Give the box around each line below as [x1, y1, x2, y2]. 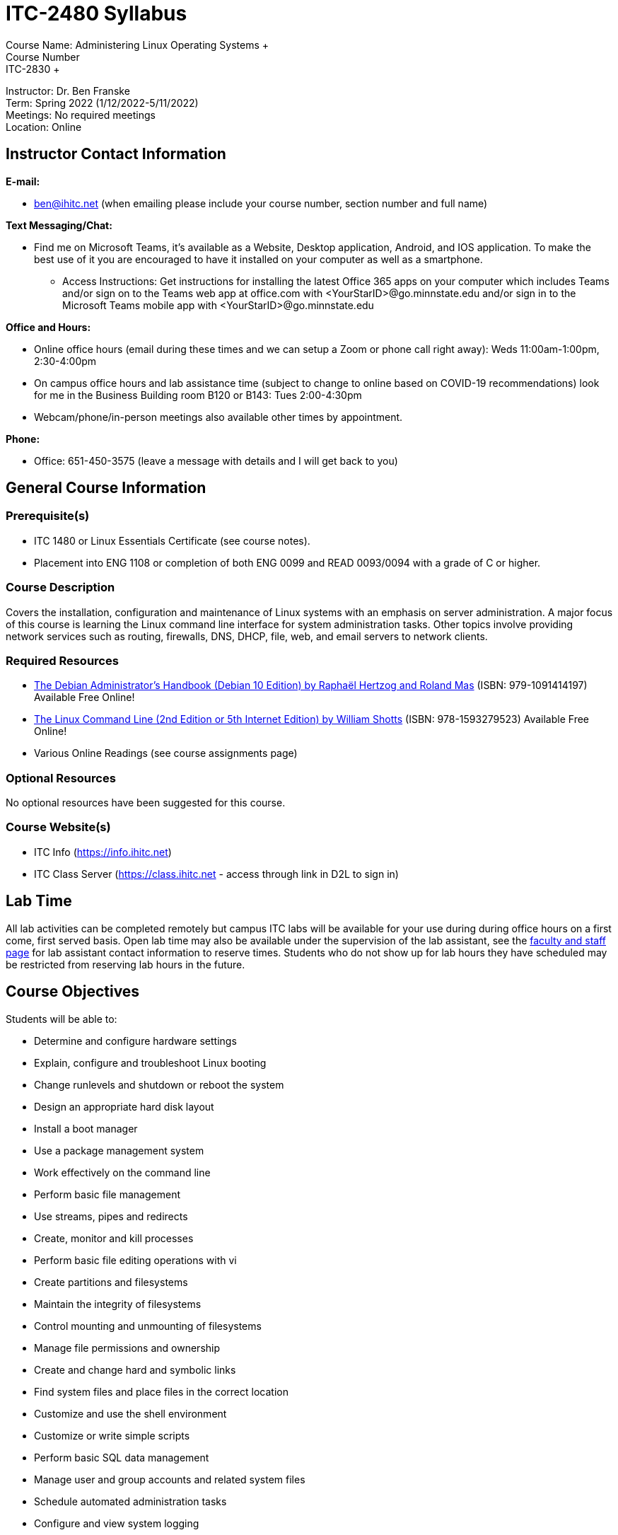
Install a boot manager [34, 1122, 138, 1135]
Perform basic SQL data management [34, 1451, 209, 1464]
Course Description [6, 580, 115, 595]
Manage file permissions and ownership [34, 1341, 221, 1354]
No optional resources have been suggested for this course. [6, 797, 286, 809]
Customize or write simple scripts [34, 1429, 190, 1442]
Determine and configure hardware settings [34, 1034, 237, 1047]
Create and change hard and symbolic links [34, 1363, 236, 1376]
